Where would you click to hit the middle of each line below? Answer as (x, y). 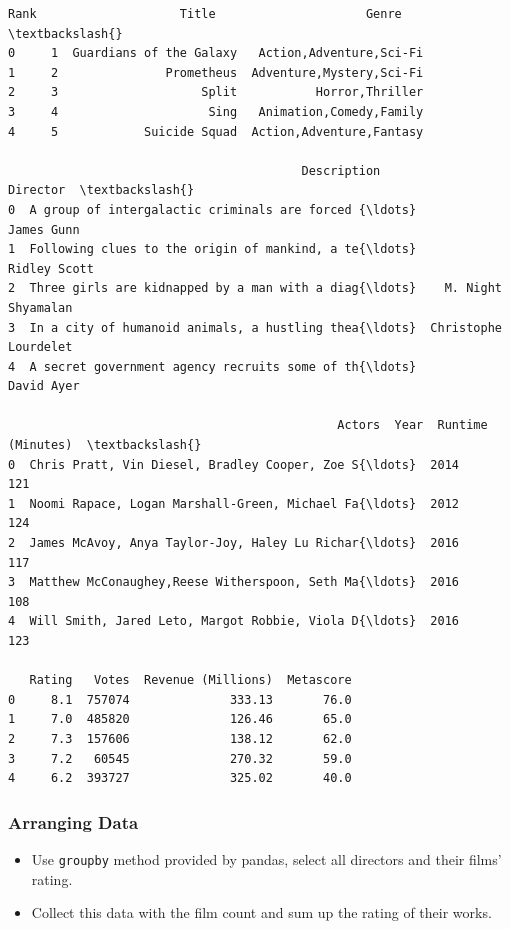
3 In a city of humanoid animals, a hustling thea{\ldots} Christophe (255, 327)
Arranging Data (73, 821)
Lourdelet (40, 347)
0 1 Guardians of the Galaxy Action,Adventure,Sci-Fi (216, 53)
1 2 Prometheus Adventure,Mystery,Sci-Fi (216, 72)
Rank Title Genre (205, 14)
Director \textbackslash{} (101, 190)
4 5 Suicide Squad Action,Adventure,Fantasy (216, 131)
